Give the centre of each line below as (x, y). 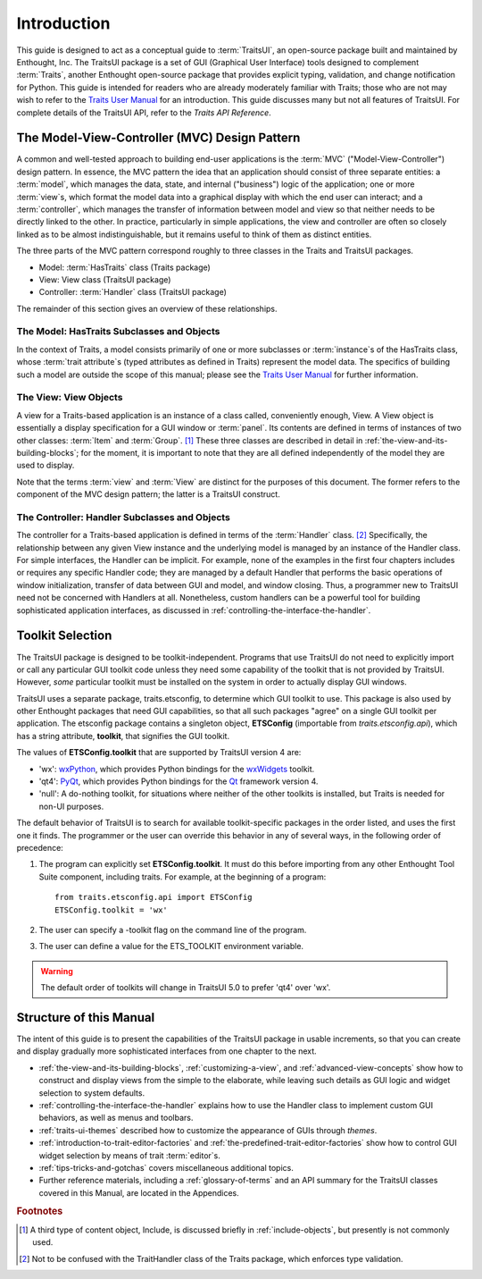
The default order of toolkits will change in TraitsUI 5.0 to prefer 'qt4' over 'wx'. (186, 988)
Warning (57, 971)
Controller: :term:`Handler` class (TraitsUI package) (133, 292)
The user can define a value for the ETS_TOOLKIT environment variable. (171, 947)
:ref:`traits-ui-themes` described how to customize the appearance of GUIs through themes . (208, 1130)
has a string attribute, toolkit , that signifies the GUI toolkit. (123, 736)
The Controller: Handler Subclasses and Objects (124, 517)
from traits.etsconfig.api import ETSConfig (154, 897)
